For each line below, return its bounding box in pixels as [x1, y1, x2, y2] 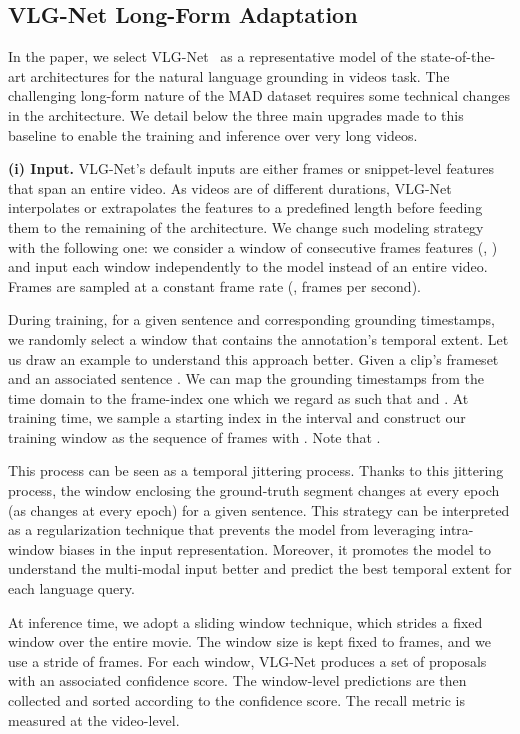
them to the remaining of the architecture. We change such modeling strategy [8, 216, 484, 237]
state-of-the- [420, 46, 496, 67]
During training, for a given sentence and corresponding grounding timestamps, [8, 309, 495, 330]
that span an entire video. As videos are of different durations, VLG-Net [8, 177, 452, 198]
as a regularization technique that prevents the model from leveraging [8, 519, 435, 540]
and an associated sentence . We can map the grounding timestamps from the [8, 368, 485, 389]
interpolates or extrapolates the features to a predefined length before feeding [8, 197, 483, 218]
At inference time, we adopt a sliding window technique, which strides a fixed [8, 611, 483, 632]
